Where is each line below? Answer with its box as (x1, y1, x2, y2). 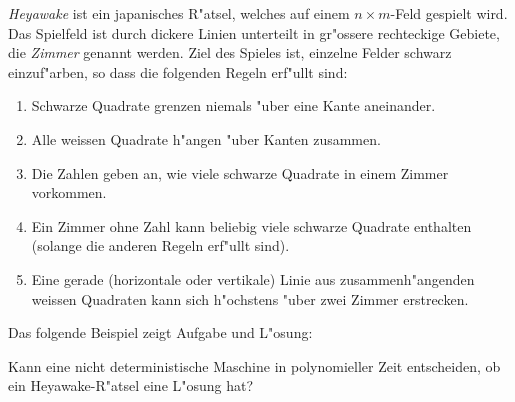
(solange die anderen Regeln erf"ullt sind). (31, 235, 290, 256)
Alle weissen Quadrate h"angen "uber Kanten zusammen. (31, 128, 381, 149)
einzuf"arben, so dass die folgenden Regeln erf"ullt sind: (8, 61, 348, 82)
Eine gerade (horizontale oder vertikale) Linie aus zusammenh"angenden (31, 268, 475, 289)
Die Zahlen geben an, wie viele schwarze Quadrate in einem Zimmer (31, 162, 449, 183)
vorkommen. (31, 182, 107, 203)
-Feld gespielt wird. (390, 3, 508, 23)
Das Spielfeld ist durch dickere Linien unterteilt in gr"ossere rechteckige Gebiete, (8, 22, 500, 43)
